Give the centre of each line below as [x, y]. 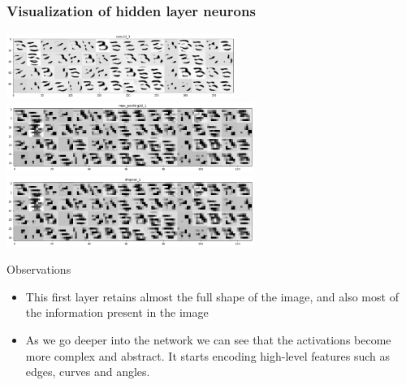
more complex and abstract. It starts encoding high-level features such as [207, 355]
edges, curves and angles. [88, 372]
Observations [39, 269]
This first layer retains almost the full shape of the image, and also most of [212, 296]
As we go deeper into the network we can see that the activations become [208, 340]
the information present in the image [117, 312]
